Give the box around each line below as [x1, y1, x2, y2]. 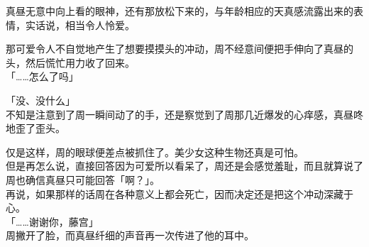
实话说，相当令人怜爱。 [25, 17, 135, 32]
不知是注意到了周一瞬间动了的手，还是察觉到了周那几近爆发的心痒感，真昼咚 [6, 106, 363, 121]
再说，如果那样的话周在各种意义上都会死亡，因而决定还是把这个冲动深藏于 [6, 186, 353, 201]
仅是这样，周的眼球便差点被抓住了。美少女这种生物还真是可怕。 [6, 144, 304, 159]
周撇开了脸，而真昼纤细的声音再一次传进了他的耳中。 [6, 228, 254, 243]
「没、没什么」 [6, 92, 75, 107]
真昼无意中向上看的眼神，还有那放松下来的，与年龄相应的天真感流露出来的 [6, 4, 353, 18]
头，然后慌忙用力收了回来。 [6, 55, 135, 70]
